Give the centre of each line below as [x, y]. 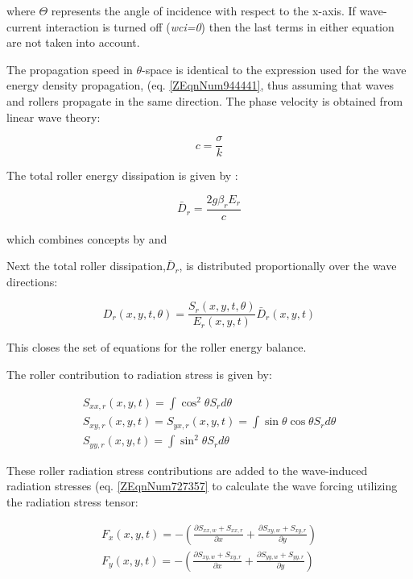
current [25, 26]
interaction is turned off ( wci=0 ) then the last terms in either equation [220, 26]
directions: [32, 281]
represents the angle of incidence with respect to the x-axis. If [203, 10]
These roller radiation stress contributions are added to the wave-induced [187, 470]
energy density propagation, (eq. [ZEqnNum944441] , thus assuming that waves [200, 85]
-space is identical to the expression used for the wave [274, 69]
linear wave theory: [54, 117]
